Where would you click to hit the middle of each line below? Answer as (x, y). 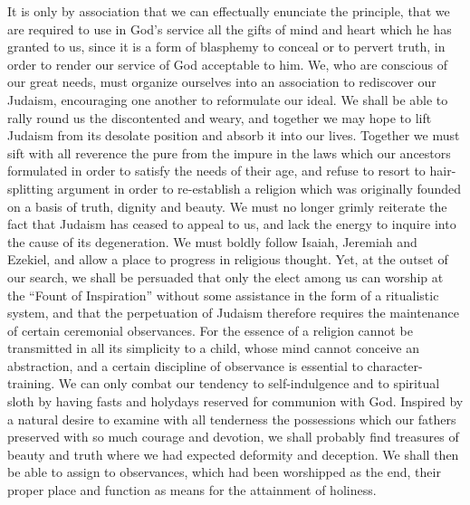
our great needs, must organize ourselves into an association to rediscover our (222, 82)
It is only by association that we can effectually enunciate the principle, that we (229, 11)
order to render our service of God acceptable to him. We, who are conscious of (227, 64)
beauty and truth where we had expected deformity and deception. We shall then (233, 454)
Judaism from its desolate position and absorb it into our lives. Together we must (234, 135)
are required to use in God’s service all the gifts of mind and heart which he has (230, 29)
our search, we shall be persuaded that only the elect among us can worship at (225, 276)
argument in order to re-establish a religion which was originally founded (259, 188)
